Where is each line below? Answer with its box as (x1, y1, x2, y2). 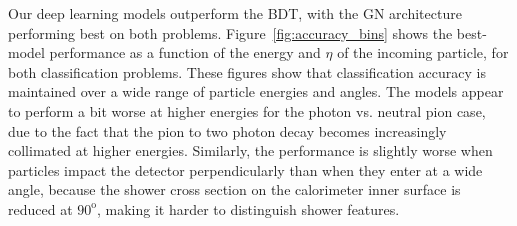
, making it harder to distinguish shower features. (96, 198, 400, 219)
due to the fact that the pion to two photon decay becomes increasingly (8, 120, 447, 141)
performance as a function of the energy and (49, 42, 321, 63)
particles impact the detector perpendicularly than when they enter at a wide (8, 159, 483, 180)
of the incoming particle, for (337, 42, 509, 63)
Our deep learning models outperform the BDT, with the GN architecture (8, 3, 462, 23)
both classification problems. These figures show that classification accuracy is (8, 61, 486, 82)
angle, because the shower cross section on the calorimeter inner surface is (8, 179, 461, 200)
